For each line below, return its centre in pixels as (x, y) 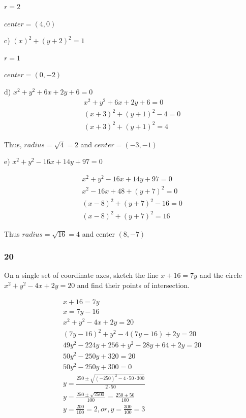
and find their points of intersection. (133, 285)
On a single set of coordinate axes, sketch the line (81, 275)
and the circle (221, 275)
